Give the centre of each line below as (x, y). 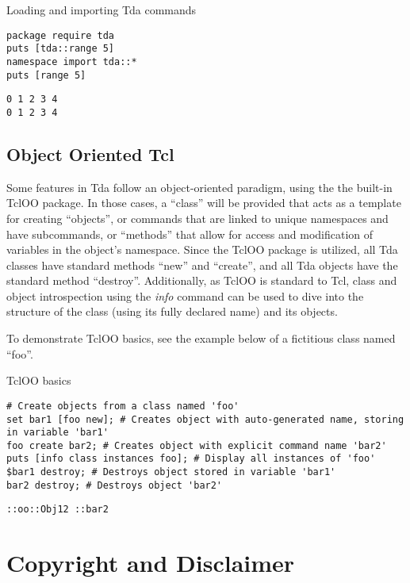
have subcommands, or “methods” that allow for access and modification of (190, 234)
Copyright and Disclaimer (151, 563)
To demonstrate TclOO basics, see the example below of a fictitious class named (201, 338)
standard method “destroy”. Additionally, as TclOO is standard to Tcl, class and (202, 280)
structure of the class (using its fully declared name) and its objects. (172, 311)
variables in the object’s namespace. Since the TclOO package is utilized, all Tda (202, 249)
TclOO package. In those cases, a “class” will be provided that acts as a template (204, 203)
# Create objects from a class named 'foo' (123, 406)
